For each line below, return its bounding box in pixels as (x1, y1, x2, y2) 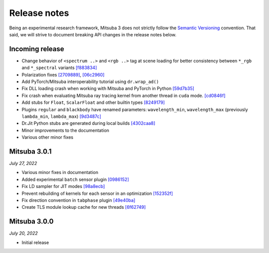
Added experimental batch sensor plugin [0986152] (21, 176, 129, 182)
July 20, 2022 (9, 230, 38, 236)
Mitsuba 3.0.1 (9, 147, 52, 156)
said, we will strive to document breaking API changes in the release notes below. (9, 31, 177, 37)
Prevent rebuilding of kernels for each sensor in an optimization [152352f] (21, 190, 173, 196)
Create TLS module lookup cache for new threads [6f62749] (21, 204, 146, 210)
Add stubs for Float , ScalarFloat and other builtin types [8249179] (21, 99, 165, 105)
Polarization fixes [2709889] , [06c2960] (21, 72, 105, 78)
